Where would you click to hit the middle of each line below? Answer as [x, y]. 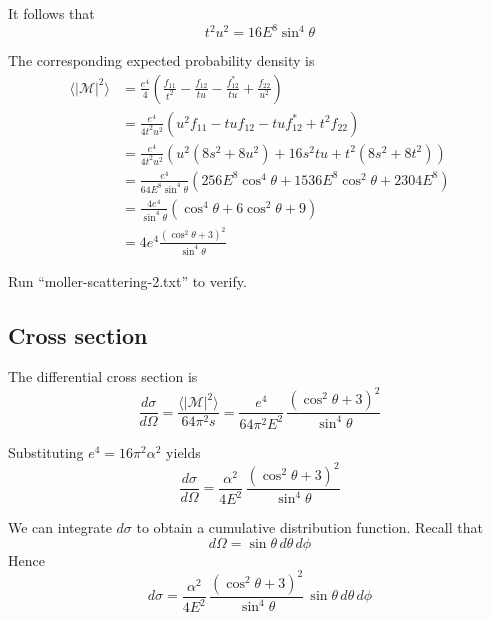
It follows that [51, 13]
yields [183, 451]
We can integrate [60, 527]
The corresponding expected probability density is [161, 60]
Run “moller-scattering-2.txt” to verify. [127, 280]
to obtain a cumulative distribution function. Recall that [309, 527]
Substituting [46, 451]
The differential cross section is [103, 376]
